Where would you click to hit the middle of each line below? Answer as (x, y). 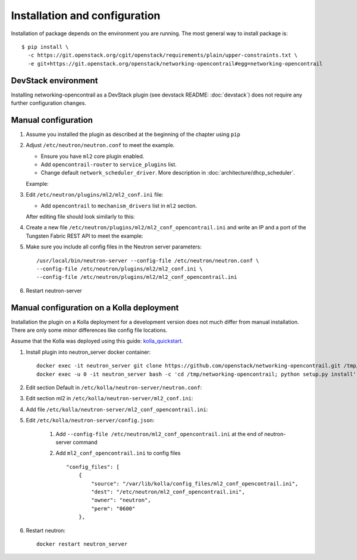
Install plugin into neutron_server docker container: (88, 352)
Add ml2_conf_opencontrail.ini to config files (118, 453)
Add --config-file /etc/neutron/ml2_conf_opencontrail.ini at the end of (159, 434)
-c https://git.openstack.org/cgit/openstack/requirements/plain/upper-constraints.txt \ (162, 55)
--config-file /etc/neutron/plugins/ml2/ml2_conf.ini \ (120, 269)
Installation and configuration (86, 15)
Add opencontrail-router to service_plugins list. (109, 164)
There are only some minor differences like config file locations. (89, 330)
